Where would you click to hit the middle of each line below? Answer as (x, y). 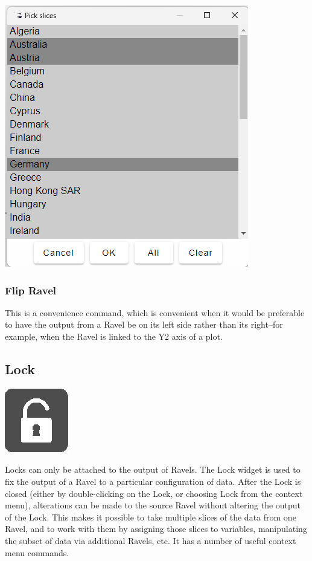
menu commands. (37, 552)
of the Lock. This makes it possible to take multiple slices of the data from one (151, 517)
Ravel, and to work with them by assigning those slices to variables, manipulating (156, 529)
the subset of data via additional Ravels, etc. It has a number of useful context (151, 540)
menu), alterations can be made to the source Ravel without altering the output (153, 505)
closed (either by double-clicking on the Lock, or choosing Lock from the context (154, 493)
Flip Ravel (30, 290)
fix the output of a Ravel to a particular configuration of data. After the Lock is (153, 481)
